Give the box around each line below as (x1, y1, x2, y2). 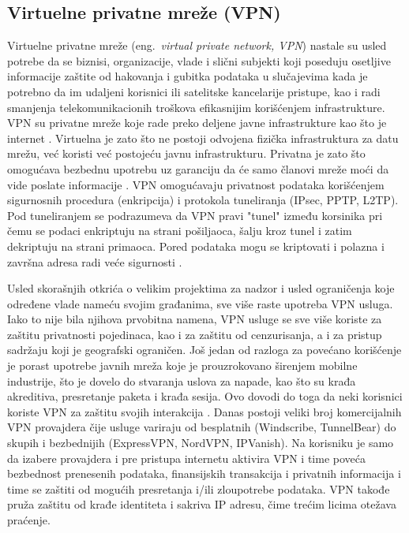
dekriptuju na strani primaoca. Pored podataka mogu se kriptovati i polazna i (7, 237, 385, 254)
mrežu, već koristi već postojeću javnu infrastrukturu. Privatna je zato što (7, 145, 366, 162)
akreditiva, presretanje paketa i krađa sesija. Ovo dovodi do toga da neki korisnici (7, 388, 403, 404)
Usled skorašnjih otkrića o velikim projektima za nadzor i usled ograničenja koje (7, 280, 395, 296)
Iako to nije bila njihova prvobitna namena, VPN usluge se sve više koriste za (7, 311, 382, 327)
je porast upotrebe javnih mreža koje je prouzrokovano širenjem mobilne (7, 357, 358, 374)
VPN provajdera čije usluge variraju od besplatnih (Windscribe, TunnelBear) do (7, 419, 396, 435)
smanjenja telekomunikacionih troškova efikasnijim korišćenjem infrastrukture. (7, 99, 385, 115)
